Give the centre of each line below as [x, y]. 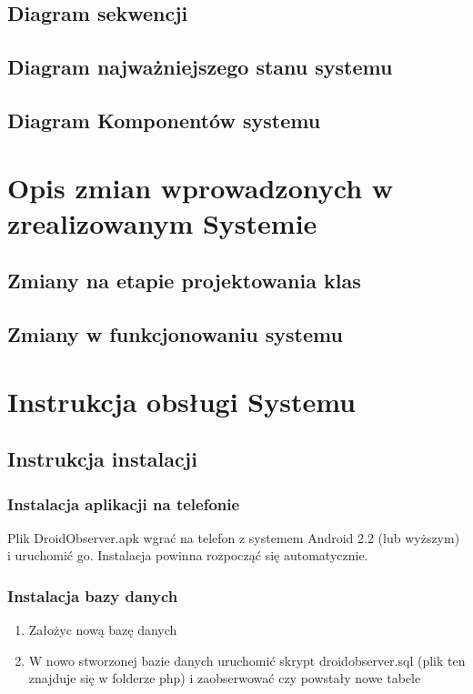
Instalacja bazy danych [93, 595]
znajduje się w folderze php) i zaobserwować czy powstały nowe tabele [225, 678]
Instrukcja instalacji [102, 459]
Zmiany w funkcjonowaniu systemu [175, 334]
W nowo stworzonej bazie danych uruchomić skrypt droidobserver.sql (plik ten [247, 660]
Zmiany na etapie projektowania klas [184, 281]
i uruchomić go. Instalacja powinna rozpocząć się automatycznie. [188, 555]
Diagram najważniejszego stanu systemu [200, 67]
